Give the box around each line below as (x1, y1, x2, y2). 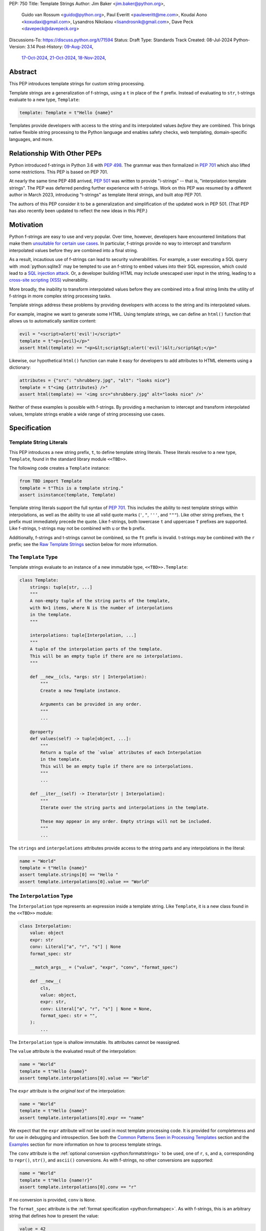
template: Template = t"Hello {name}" (19, 110, 113, 116)
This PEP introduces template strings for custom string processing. (9, 81, 145, 87)
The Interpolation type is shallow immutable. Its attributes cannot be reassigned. (9, 1039, 181, 1045)
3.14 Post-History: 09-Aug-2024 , (27, 43, 94, 49)
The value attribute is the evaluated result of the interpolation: (9, 1048, 136, 1054)
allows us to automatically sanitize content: (9, 318, 97, 324)
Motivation (9, 221, 43, 229)
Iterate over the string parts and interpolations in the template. (40, 805, 209, 810)
